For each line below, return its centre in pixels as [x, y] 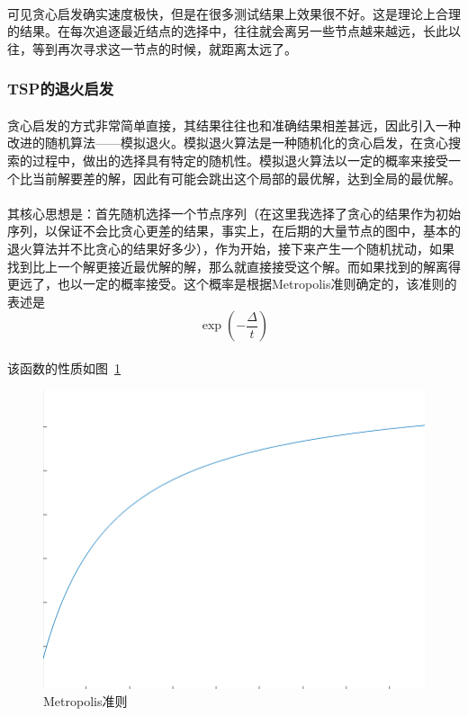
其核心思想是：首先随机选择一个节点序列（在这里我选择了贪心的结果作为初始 [234, 213]
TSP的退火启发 [61, 89]
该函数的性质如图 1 [64, 367]
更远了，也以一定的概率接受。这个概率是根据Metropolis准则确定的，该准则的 [232, 284]
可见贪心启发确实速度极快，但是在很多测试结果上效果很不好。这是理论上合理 [234, 13]
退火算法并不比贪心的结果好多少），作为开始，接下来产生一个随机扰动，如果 [231, 248]
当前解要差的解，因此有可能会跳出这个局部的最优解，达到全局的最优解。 [246, 178]
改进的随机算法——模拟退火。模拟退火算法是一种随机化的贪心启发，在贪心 [228, 143]
